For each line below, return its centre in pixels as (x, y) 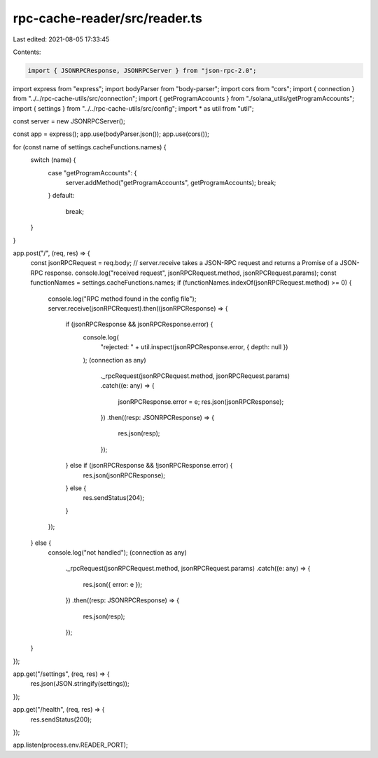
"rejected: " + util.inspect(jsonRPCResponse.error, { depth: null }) (194, 347)
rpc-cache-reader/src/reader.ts (107, 18)
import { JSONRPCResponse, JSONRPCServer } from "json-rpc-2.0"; (142, 70)
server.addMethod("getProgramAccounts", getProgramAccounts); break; (171, 183)
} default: (61, 196)
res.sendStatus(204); (114, 498)
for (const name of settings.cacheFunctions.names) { (90, 147)
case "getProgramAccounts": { (92, 172)
